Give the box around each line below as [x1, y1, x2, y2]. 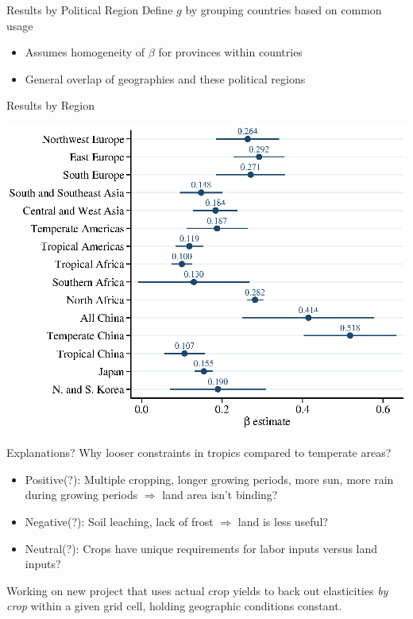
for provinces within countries [158, 44, 303, 60]
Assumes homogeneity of [25, 44, 145, 60]
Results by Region [6, 97, 95, 114]
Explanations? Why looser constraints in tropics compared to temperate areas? [6, 444, 392, 461]
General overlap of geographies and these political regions [25, 70, 306, 87]
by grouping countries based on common [185, 2, 382, 17]
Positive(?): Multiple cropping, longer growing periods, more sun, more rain [25, 470, 394, 487]
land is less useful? [237, 513, 328, 529]
